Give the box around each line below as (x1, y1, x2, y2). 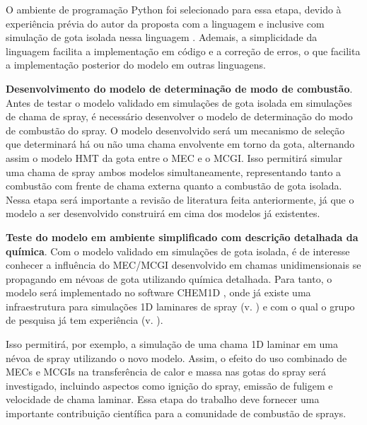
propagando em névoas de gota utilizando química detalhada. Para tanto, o (6, 271, 332, 286)
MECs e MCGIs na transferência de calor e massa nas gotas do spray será (6, 364, 326, 379)
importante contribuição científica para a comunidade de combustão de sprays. (6, 406, 346, 421)
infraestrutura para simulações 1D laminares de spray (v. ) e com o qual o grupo (6, 298, 355, 313)
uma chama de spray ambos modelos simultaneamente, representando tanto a (6, 164, 342, 179)
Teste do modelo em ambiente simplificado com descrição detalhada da (6, 229, 359, 244)
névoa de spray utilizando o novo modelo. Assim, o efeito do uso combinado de (6, 350, 347, 365)
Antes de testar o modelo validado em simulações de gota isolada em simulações (6, 95, 352, 110)
